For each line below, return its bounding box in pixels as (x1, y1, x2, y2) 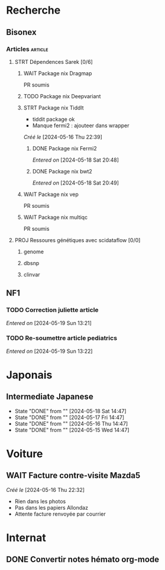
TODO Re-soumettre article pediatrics (6, 334, 117, 342)
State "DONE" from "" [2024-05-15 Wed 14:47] (14, 426, 130, 433)
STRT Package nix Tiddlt (23, 104, 84, 111)
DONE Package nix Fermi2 (32, 144, 97, 152)
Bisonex (6, 27, 37, 37)
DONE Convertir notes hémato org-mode (6, 555, 160, 565)
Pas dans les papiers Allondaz (14, 504, 89, 511)
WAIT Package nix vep (23, 191, 79, 198)
